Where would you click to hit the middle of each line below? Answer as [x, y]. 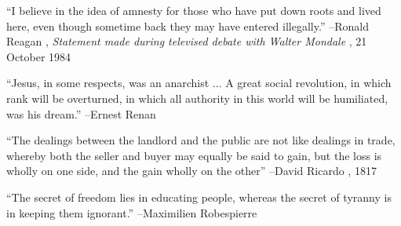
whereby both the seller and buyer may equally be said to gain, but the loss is [194, 155]
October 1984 [39, 56]
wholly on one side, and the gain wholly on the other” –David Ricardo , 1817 [191, 171]
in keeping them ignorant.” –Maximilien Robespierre [132, 212]
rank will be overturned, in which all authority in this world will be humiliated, [197, 98]
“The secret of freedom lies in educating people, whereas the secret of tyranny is [199, 197]
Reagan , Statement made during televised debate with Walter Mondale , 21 [187, 41]
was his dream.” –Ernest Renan [81, 113]
